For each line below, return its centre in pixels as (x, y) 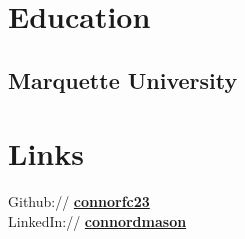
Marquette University (123, 79)
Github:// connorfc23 (79, 201)
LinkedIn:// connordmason (97, 220)
